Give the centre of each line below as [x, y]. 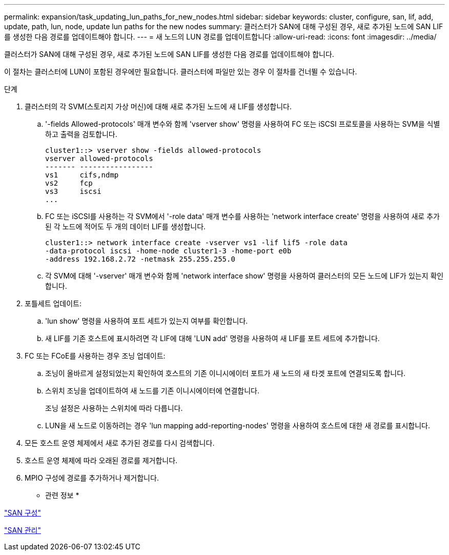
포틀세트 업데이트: [53, 303]
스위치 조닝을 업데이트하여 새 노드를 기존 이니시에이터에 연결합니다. [152, 391]
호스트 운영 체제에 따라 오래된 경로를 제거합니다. [101, 460]
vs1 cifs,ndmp [82, 175]
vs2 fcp [69, 183]
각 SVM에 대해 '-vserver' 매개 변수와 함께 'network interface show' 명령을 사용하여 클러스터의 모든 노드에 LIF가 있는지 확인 [244, 276]
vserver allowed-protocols [99, 158]
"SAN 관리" [23, 530]
